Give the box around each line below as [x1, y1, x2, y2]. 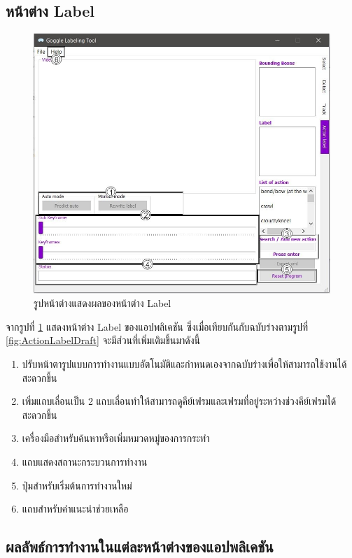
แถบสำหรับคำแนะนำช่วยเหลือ [22, 501, 129, 516]
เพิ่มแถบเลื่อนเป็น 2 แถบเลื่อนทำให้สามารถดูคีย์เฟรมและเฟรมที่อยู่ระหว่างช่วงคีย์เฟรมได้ [22, 394, 337, 408]
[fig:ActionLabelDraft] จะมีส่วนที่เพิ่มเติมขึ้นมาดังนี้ [6, 333, 201, 348]
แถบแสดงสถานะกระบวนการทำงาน [22, 454, 148, 468]
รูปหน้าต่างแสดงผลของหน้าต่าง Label [34, 296, 171, 310]
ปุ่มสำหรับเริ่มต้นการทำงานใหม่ [22, 478, 132, 492]
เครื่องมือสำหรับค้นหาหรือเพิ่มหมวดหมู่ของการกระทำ [22, 431, 210, 445]
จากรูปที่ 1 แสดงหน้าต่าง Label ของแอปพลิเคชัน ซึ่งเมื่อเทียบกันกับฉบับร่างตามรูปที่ [6, 319, 309, 334]
